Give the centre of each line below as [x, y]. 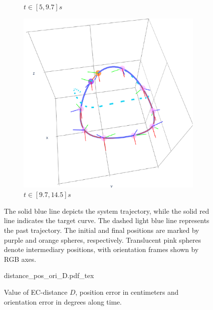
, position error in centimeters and [127, 292]
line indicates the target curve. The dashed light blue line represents [107, 220]
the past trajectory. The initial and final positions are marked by [102, 230]
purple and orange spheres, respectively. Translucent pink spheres [103, 240]
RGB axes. [20, 259]
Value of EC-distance [36, 292]
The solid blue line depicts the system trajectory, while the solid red [106, 211]
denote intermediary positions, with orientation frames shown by [101, 249]
